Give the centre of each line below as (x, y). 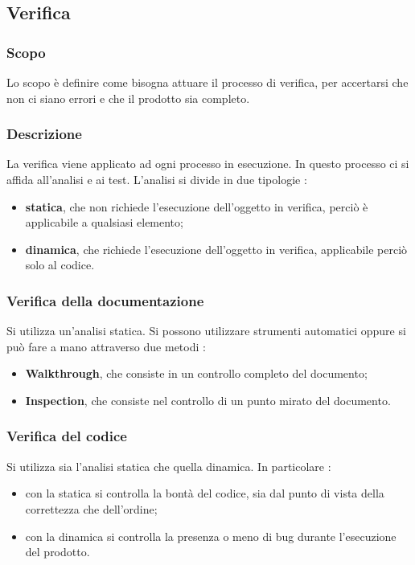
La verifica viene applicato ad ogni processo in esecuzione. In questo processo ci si (208, 164)
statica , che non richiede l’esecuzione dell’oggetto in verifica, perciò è (197, 206)
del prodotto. (58, 552)
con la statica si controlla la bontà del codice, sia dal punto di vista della (205, 493)
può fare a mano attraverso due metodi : (106, 346)
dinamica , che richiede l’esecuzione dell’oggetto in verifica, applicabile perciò (216, 249)
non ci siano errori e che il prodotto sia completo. (128, 98)
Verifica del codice (67, 436)
